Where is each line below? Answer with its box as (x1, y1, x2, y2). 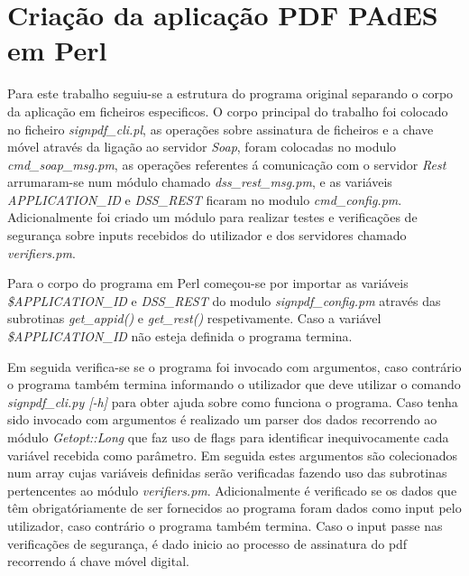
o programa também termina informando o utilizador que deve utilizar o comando (7, 375, 461, 394)
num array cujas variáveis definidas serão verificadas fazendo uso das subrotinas (7, 463, 447, 482)
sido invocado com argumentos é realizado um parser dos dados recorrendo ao (7, 410, 437, 429)
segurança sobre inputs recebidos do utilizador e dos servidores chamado (7, 226, 407, 245)
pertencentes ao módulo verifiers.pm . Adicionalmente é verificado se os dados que (7, 480, 457, 499)
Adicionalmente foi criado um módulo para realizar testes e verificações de (7, 208, 418, 227)
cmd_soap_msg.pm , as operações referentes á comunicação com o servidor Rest (7, 154, 446, 173)
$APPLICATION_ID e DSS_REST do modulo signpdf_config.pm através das (7, 291, 441, 310)
